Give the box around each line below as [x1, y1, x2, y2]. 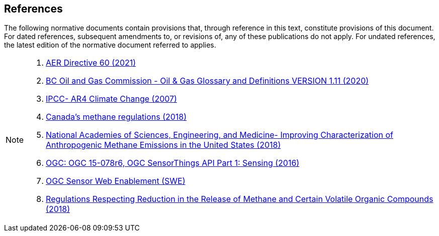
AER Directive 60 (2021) [46, 58, 136, 68]
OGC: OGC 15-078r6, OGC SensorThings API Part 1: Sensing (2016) [46, 158, 300, 168]
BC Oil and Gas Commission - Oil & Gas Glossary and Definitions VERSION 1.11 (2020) [46, 76, 369, 86]
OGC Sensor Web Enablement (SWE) [46, 176, 186, 186]
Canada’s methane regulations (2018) [46, 112, 187, 122]
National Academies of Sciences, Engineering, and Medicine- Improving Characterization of [46, 130, 393, 140]
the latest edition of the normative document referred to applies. [4, 41, 216, 50]
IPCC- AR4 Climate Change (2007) [46, 94, 177, 104]
